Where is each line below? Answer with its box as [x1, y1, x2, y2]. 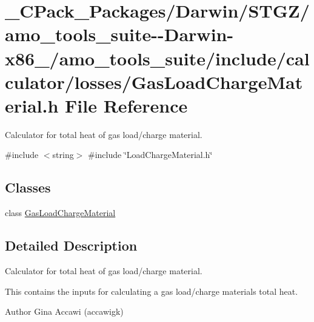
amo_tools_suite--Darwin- [5, 22, 234, 47]
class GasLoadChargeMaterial [5, 206, 116, 219]
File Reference [65, 93, 188, 117]
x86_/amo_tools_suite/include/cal [5, 45, 310, 70]
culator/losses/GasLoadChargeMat [5, 69, 303, 94]
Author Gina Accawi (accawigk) [5, 305, 124, 318]
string [52, 148, 74, 161]
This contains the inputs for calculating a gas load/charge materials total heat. [5, 284, 298, 297]
